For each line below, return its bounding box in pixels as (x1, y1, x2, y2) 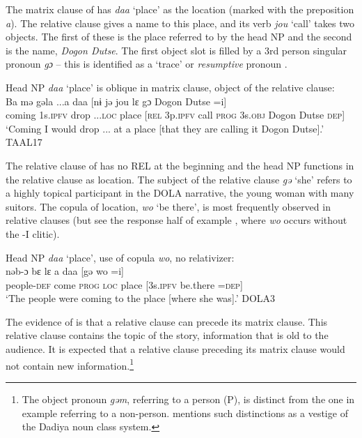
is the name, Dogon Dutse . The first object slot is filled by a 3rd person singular (6, 43, 347, 57)
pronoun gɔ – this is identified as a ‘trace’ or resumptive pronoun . (6, 56, 288, 71)
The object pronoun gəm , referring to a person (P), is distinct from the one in (22, 391, 355, 406)
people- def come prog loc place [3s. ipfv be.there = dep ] (6, 277, 243, 292)
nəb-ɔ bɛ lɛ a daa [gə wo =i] (6, 264, 125, 278)
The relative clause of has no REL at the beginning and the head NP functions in (6, 158, 354, 172)
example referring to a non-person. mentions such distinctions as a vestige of (22, 405, 348, 420)
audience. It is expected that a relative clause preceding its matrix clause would (6, 342, 345, 356)
